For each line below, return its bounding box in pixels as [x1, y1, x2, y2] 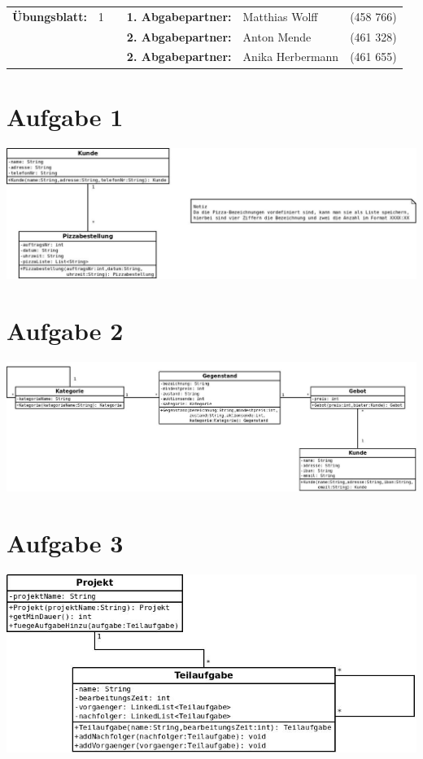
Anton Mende [242, 28, 312, 45]
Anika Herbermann [242, 48, 339, 65]
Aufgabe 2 [7, 313, 124, 347]
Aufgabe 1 [7, 99, 124, 133]
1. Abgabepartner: [126, 7, 232, 24]
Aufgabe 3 [7, 526, 124, 559]
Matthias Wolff [242, 7, 318, 24]
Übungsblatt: [12, 7, 87, 24]
